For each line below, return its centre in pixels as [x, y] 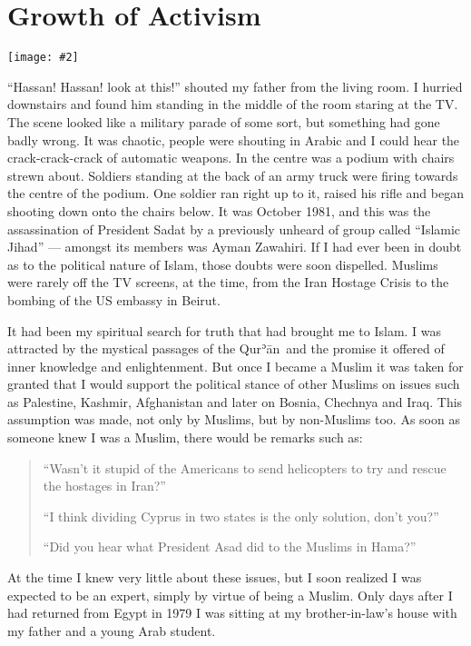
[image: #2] [43, 58]
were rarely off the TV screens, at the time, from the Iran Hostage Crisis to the [228, 282]
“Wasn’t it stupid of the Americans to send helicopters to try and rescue [245, 467]
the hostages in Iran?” [104, 486]
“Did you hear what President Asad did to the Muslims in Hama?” [230, 547]
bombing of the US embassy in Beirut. [114, 299]
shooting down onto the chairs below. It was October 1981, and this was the [219, 210]
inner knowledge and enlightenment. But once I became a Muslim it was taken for [235, 366]
